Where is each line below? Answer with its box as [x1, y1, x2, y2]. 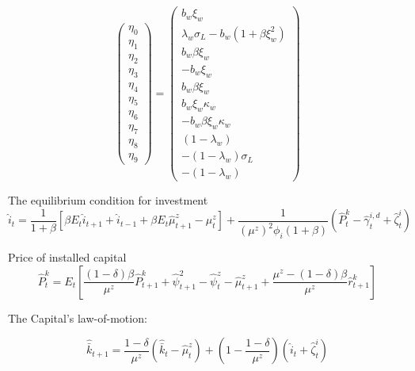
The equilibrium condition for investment [8, 192, 208, 208]
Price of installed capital [8, 248, 127, 265]
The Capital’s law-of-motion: [8, 309, 147, 326]
